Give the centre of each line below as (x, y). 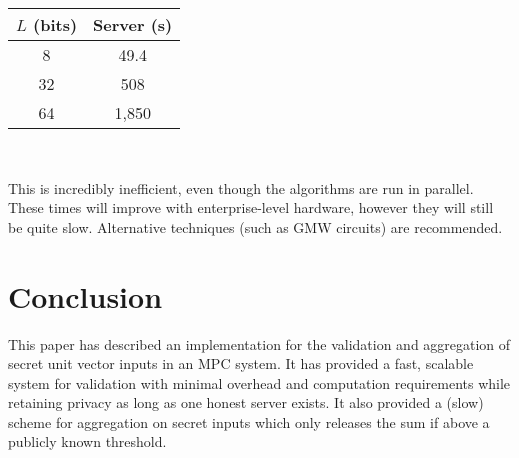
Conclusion (85, 295)
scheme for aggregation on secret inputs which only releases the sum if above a (249, 421)
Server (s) (133, 24)
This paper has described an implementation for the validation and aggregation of (259, 343)
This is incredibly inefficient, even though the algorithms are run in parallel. (241, 187)
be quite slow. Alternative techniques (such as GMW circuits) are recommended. (255, 226)
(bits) (55, 24)
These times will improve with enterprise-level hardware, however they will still (251, 207)
